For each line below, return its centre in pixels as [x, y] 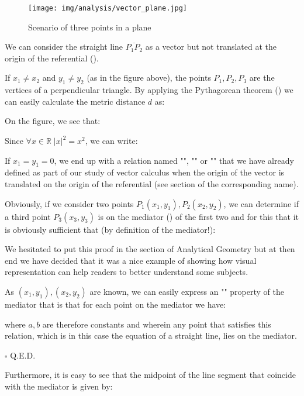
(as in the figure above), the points [149, 78]
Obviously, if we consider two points [69, 203]
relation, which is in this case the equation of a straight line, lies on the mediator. [151, 335]
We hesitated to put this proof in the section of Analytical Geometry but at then [150, 249]
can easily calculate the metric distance [75, 101]
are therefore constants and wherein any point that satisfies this [157, 324]
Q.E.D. [23, 355]
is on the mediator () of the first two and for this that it [198, 216]
